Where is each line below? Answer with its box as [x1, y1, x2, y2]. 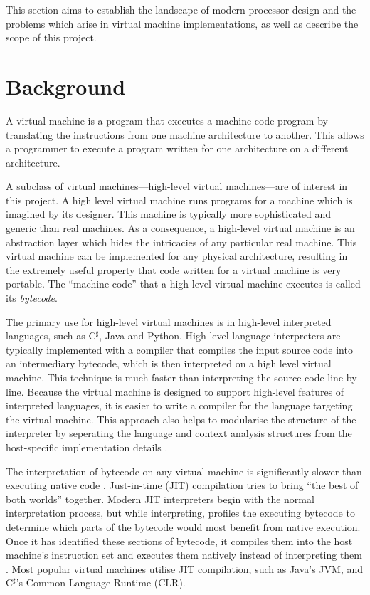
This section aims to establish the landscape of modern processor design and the [6, 2, 356, 16]
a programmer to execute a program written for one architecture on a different [6, 141, 349, 156]
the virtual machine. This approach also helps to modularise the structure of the [6, 411, 356, 426]
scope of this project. [6, 30, 97, 45]
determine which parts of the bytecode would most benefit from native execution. [6, 519, 361, 534]
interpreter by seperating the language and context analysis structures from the [6, 426, 352, 441]
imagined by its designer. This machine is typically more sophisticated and [6, 206, 332, 221]
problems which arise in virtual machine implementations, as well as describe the [6, 16, 359, 31]
